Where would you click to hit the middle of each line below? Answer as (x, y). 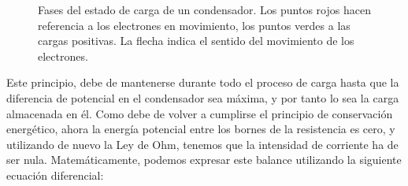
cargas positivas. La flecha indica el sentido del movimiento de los (196, 41)
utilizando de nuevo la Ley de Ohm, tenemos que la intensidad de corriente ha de (202, 144)
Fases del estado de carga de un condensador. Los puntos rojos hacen (204, 9)
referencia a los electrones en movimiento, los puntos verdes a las (194, 25)
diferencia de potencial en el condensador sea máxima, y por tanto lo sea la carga (203, 97)
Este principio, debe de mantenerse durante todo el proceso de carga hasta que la (203, 82)
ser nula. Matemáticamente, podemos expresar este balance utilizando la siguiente (204, 160)
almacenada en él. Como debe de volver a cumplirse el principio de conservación (200, 113)
